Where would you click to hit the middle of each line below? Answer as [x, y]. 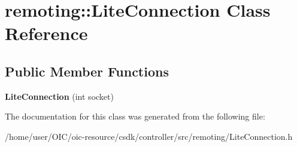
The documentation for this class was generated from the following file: [135, 116]
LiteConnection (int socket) [59, 96]
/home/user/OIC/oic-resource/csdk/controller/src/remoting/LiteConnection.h [149, 136]
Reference [46, 33]
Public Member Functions [87, 71]
